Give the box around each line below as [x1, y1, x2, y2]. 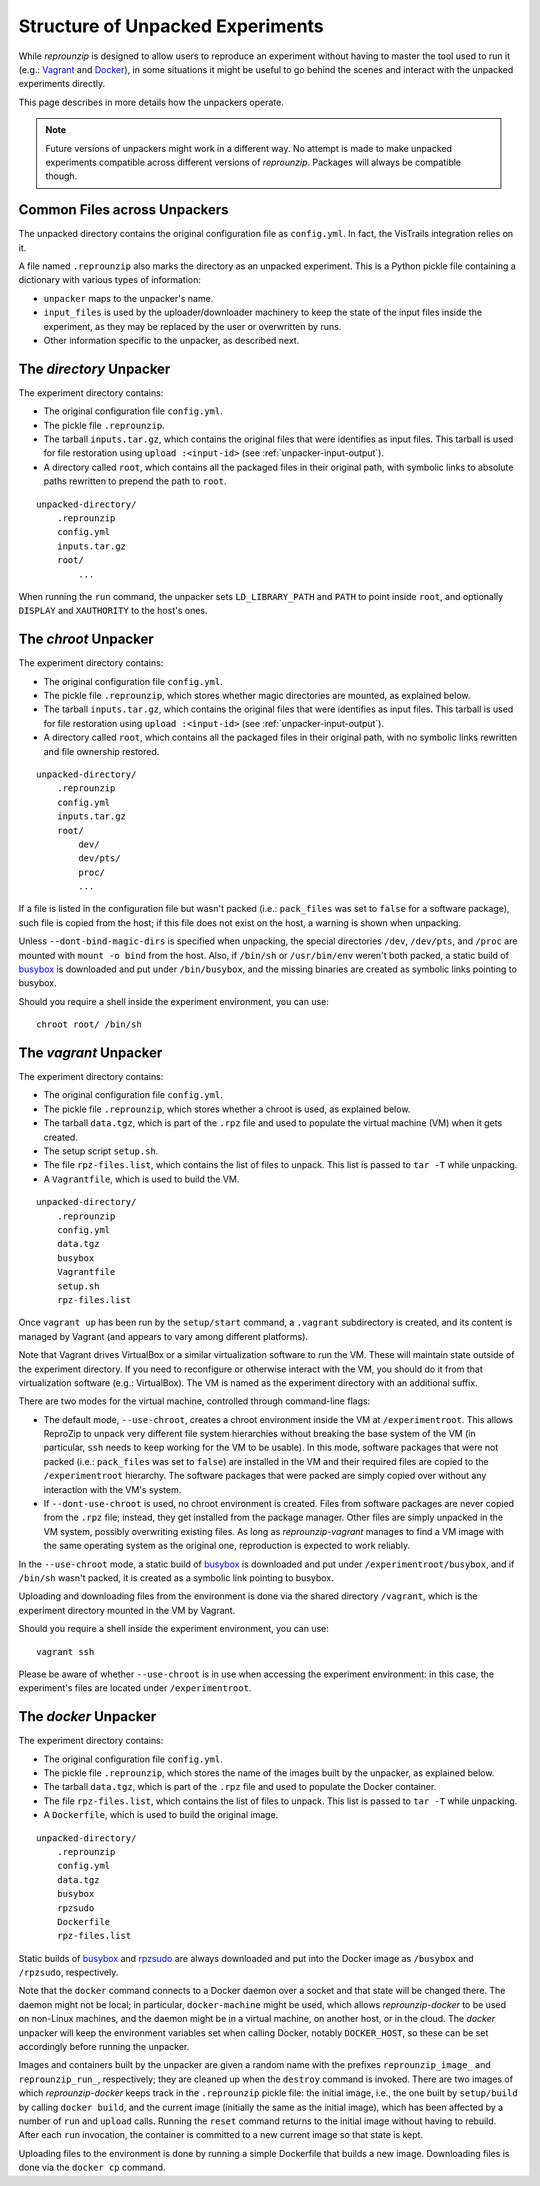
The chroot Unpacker [18, 631, 154, 648]
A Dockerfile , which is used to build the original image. [43, 1809, 279, 1821]
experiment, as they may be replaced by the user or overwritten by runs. [43, 320, 342, 332]
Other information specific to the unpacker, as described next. [43, 334, 300, 346]
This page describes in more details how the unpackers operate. [18, 96, 284, 108]
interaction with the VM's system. [43, 1483, 182, 1495]
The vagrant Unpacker [18, 1045, 163, 1061]
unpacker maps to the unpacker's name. [43, 292, 214, 304]
